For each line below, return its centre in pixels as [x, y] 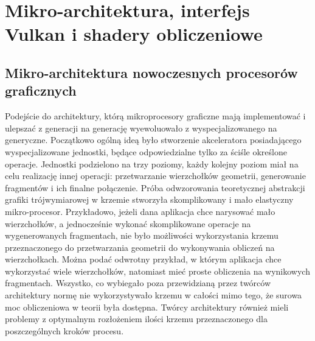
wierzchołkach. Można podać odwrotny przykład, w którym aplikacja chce [143, 259]
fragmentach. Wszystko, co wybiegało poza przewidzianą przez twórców [138, 283]
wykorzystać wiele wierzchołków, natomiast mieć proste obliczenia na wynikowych [157, 271]
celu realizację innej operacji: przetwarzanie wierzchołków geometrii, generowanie [155, 176]
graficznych [41, 90]
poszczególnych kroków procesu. [64, 330]
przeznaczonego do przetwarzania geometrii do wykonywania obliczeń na [140, 247]
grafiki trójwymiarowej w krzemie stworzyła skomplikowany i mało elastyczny [149, 199]
